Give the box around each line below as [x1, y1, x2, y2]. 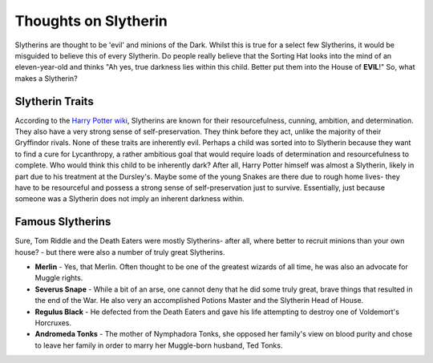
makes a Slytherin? [14, 73, 78, 83]
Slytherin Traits [14, 95, 94, 108]
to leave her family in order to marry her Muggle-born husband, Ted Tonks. [34, 341, 283, 350]
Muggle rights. [34, 273, 83, 283]
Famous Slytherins [14, 215, 111, 228]
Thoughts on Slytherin [14, 12, 168, 30]
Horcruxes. [34, 318, 72, 328]
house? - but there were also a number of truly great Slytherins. [14, 247, 225, 256]
